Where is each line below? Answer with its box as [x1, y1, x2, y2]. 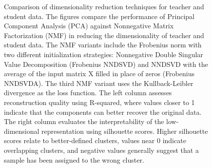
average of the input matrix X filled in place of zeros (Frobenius [4, 68, 194, 79]
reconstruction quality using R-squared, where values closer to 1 [4, 97, 195, 107]
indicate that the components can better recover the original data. [4, 106, 202, 117]
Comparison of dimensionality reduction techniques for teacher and [4, 1, 204, 11]
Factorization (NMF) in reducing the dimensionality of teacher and [4, 30, 204, 40]
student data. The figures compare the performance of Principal [4, 11, 195, 21]
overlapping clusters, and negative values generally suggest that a [4, 145, 199, 155]
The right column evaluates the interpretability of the [4, 116, 164, 126]
